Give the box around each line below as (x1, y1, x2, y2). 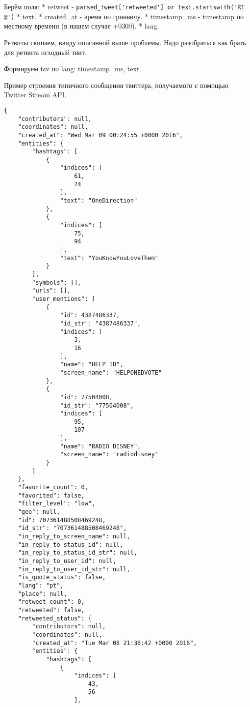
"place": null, (18, 590, 67, 597)
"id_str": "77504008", (60, 402, 134, 409)
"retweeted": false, (18, 606, 85, 614)
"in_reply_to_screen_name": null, (18, 533, 130, 540)
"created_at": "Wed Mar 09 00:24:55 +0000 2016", (18, 131, 183, 139)
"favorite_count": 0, (18, 484, 88, 491)
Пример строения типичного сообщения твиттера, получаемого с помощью (4, 80, 228, 90)
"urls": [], (32, 287, 71, 295)
